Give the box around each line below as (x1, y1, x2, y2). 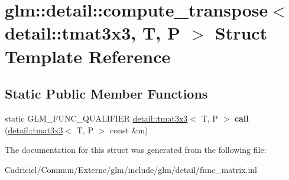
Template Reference (5, 44, 171, 68)
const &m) (109, 123, 148, 136)
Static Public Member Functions (5, 84, 208, 103)
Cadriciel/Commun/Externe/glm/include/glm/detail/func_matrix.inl (5, 163, 257, 175)
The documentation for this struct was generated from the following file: (5, 143, 267, 156)
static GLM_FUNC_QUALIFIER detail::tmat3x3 (5, 112, 188, 124)
